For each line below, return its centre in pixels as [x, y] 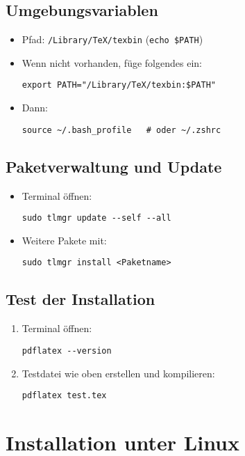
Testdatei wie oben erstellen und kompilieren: [118, 373]
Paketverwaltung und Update [114, 166]
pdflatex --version [67, 351]
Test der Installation [81, 299]
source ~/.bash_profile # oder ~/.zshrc [121, 130]
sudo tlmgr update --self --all [96, 218]
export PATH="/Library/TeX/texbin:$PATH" [119, 85]
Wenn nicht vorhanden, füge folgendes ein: [112, 62]
